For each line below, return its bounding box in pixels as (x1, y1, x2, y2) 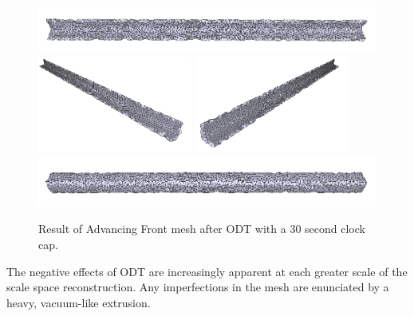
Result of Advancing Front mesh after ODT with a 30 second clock (38, 220, 365, 237)
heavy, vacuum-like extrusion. (6, 294, 151, 310)
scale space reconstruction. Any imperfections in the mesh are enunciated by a (6, 278, 389, 295)
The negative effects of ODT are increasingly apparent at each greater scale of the (6, 263, 408, 279)
